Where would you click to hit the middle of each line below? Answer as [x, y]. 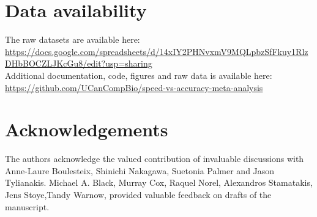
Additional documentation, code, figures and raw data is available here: [139, 75]
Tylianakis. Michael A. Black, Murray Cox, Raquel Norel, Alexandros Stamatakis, [159, 182]
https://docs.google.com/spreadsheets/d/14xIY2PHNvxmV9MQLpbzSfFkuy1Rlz [157, 51]
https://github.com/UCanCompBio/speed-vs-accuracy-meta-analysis [134, 87]
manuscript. [27, 206]
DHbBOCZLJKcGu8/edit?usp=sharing [79, 63]
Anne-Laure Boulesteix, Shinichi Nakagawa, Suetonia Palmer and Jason [140, 170]
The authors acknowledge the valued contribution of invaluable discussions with [155, 159]
